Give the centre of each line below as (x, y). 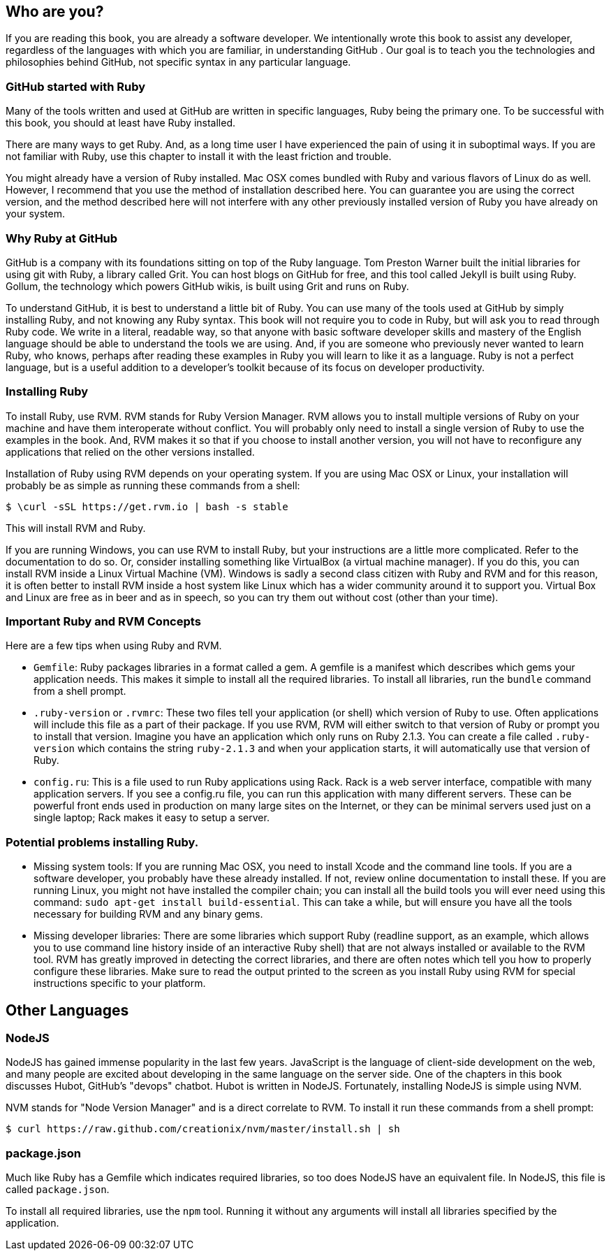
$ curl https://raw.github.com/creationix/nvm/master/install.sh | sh (203, 1129)
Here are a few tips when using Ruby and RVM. (114, 646)
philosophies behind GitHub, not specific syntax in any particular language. (178, 62)
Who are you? (55, 12)
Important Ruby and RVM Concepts (103, 622)
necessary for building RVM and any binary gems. (148, 914)
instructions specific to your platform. (120, 983)
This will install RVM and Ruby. (76, 528)
